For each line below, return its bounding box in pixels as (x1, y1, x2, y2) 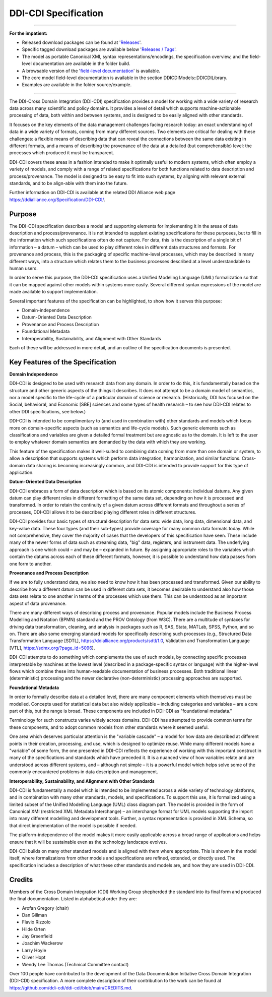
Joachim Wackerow (22, 940, 63, 946)
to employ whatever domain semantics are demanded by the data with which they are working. (9, 439, 207, 445)
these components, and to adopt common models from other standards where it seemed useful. (9, 724, 209, 730)
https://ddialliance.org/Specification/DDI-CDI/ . (9, 197, 105, 203)
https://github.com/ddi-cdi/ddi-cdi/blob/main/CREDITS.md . (9, 984, 133, 990)
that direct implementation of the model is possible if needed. (9, 822, 137, 829)
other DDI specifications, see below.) (9, 408, 86, 414)
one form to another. (9, 560, 52, 567)
